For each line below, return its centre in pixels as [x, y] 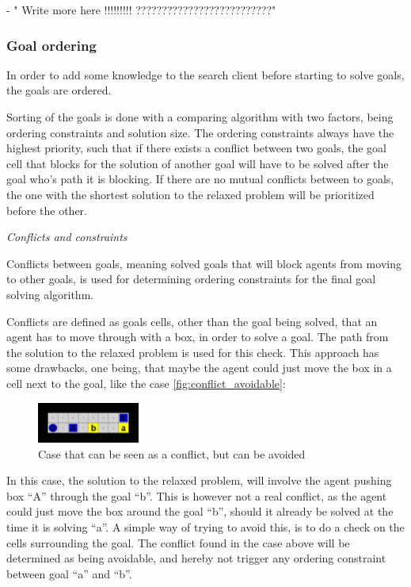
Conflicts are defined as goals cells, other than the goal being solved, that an [192, 321]
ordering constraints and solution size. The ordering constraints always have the [200, 132]
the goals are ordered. [59, 90]
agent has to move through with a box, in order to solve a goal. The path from [198, 337]
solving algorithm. [50, 294]
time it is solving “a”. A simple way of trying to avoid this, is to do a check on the [205, 527]
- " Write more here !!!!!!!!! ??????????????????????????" [141, 10]
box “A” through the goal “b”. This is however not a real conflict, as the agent [197, 495]
